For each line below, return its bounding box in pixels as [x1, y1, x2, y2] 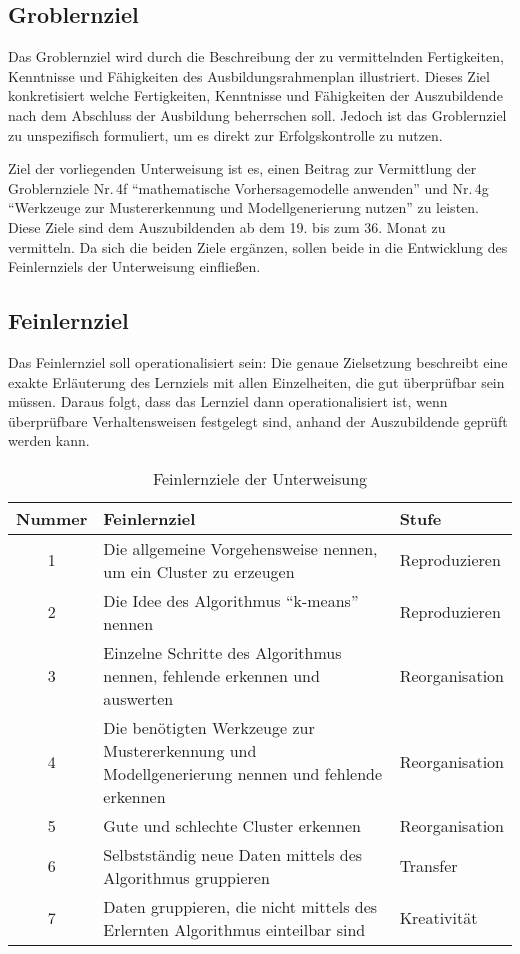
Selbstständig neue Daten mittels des [103, 842, 363, 866]
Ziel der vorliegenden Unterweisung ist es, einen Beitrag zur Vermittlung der [8, 158, 477, 179]
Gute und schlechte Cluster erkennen [103, 813, 361, 837]
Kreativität [399, 906, 478, 930]
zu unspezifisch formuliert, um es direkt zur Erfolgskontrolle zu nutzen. [8, 124, 443, 145]
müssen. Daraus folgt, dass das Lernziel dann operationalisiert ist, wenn [8, 391, 448, 412]
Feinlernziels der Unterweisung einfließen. [8, 256, 261, 277]
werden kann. [8, 430, 90, 451]
